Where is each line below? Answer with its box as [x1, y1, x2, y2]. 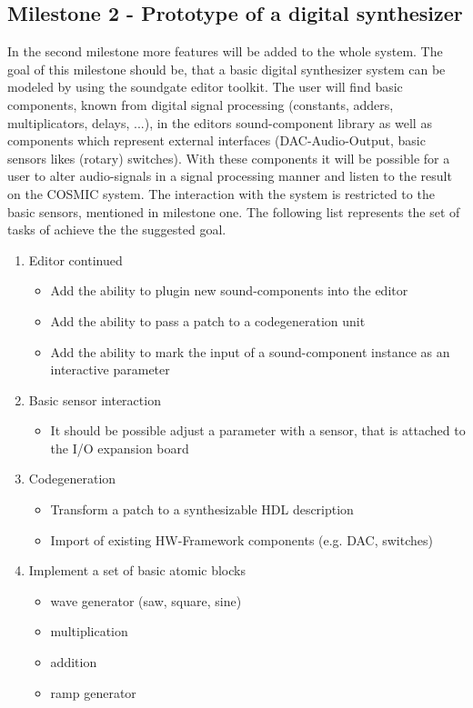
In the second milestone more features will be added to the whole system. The [7, 42, 443, 61]
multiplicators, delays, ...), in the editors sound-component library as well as [7, 113, 432, 132]
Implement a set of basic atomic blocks [28, 561, 246, 580]
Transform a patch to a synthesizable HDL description [50, 500, 354, 519]
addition [50, 653, 97, 672]
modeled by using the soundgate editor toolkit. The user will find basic [7, 77, 403, 96]
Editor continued [28, 250, 123, 269]
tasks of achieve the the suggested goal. [7, 220, 226, 239]
